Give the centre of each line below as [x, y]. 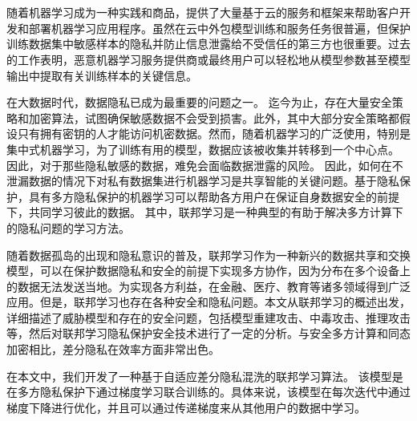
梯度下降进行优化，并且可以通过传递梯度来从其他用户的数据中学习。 [186, 407]
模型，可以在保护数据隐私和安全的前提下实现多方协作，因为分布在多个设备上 [208, 271]
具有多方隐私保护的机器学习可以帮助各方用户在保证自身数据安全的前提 [214, 196]
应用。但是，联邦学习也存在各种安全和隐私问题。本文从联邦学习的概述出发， [208, 302]
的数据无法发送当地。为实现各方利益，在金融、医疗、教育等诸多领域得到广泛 [208, 286]
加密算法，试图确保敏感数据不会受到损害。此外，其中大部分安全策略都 [214, 117]
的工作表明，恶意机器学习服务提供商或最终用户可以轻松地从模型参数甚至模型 [208, 59]
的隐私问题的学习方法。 [68, 227]
